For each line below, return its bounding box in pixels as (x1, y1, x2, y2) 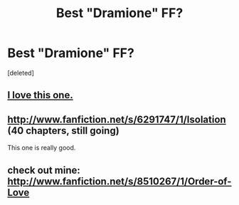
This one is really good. (7, 144, 76, 152)
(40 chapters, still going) (7, 125, 119, 137)
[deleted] (7, 68, 34, 77)
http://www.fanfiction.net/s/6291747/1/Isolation (7, 113, 226, 125)
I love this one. (7, 89, 73, 101)
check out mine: (7, 164, 80, 176)
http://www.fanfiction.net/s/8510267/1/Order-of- (7, 175, 232, 187)
